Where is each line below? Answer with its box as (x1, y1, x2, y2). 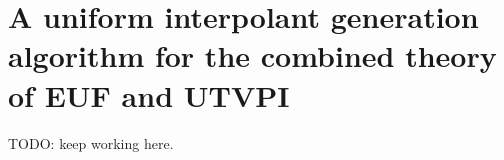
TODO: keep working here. (8, 132, 174, 153)
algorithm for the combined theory (8, 35, 497, 76)
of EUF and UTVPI (8, 74, 290, 115)
